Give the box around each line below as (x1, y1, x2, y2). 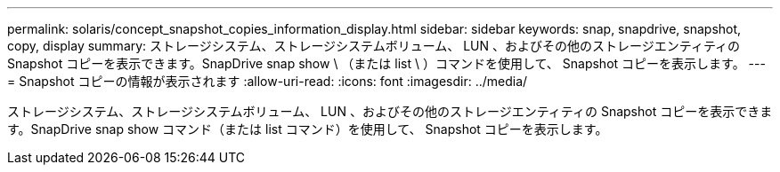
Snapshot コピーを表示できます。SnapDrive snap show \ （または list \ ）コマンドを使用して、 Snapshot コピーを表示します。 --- (7, 56, 766, 71)
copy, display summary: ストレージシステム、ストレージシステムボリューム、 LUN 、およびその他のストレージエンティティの (7, 38, 741, 53)
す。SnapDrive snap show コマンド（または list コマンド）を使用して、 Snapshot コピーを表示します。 (7, 121, 608, 137)
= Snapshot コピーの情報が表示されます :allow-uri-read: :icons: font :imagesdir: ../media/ (7, 74, 528, 89)
